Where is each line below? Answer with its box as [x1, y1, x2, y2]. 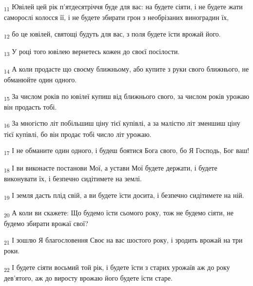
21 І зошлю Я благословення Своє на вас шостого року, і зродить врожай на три [4, 234, 243, 246]
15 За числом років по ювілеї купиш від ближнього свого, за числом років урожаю [4, 91, 250, 102]
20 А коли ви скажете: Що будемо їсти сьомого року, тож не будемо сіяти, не [4, 208, 234, 219]
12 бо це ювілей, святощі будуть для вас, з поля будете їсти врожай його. [4, 28, 221, 40]
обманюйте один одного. [4, 75, 77, 85]
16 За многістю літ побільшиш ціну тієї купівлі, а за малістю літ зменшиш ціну [4, 118, 240, 130]
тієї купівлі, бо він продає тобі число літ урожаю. [4, 129, 152, 139]
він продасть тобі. [4, 101, 57, 112]
